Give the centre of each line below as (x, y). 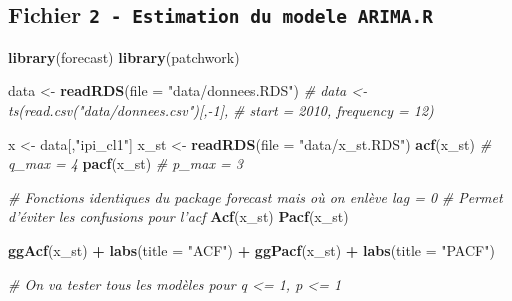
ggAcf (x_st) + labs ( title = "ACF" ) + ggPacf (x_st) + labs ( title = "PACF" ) (251, 249)
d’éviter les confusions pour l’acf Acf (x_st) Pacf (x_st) (178, 216)
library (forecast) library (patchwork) (124, 56)
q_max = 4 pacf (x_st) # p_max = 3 (125, 163)
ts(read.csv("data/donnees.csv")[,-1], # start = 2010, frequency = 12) (221, 109)
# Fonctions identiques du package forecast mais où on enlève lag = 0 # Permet (255, 196)
